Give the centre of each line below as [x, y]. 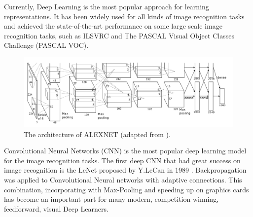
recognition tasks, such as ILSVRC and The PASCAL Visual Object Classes [119, 35]
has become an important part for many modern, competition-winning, [111, 199]
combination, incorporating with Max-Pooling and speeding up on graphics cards [126, 189]
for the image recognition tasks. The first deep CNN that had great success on [122, 160]
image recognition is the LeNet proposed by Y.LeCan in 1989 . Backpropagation [125, 170]
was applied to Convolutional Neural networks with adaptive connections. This [123, 179]
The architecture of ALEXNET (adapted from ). [97, 134]
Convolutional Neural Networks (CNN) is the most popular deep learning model [125, 151]
